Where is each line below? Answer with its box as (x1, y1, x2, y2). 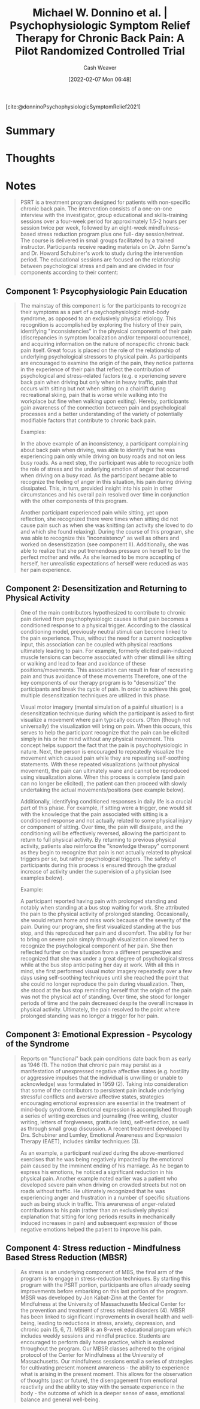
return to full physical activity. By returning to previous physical (20, 836, 177, 843)
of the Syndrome (5, 1039, 69, 1049)
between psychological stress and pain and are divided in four (20, 263, 174, 270)
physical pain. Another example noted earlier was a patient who (20, 1175, 178, 1182)
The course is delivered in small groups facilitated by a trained (20, 237, 174, 244)
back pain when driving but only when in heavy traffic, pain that (20, 378, 178, 386)
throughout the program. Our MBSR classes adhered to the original (20, 1345, 186, 1352)
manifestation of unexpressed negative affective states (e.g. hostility (20, 1067, 190, 1074)
